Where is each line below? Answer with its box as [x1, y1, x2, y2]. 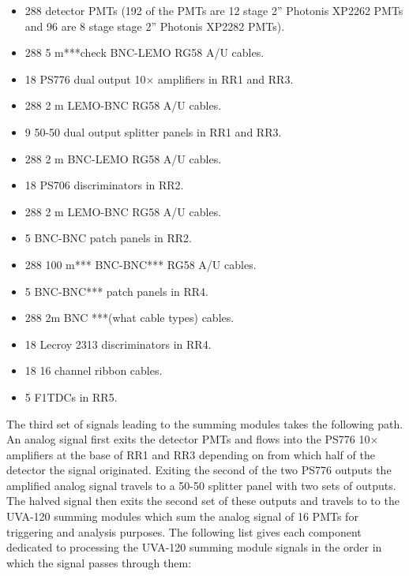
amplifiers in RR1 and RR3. [158, 70, 294, 87]
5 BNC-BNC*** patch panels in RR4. [24, 282, 209, 299]
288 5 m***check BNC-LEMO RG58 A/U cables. [24, 44, 265, 61]
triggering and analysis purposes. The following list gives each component [6, 523, 362, 540]
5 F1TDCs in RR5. [24, 388, 118, 405]
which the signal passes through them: [6, 554, 192, 570]
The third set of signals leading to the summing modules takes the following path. [6, 415, 403, 432]
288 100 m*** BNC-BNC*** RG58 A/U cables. [24, 256, 257, 272]
